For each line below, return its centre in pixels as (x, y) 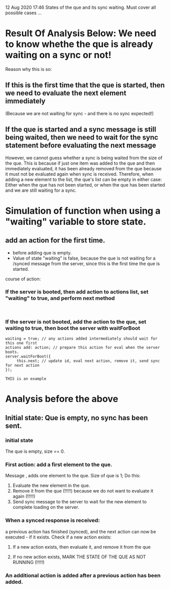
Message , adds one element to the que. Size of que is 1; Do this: (73, 476)
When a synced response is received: (53, 521)
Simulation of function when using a (83, 211)
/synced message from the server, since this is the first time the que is (86, 263)
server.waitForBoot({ (28, 356)
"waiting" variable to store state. (76, 222)
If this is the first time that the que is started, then (85, 85)
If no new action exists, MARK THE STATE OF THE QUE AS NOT (79, 557)
